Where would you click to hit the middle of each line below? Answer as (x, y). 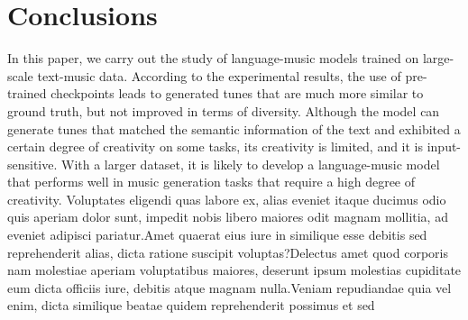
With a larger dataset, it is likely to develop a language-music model (251, 164)
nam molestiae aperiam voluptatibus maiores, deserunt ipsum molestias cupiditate (234, 270)
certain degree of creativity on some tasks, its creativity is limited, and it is (216, 146)
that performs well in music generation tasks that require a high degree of (211, 182)
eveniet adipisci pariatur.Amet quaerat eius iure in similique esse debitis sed (217, 235)
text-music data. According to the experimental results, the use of (219, 75)
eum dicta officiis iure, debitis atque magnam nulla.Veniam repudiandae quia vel (229, 287)
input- (444, 146)
